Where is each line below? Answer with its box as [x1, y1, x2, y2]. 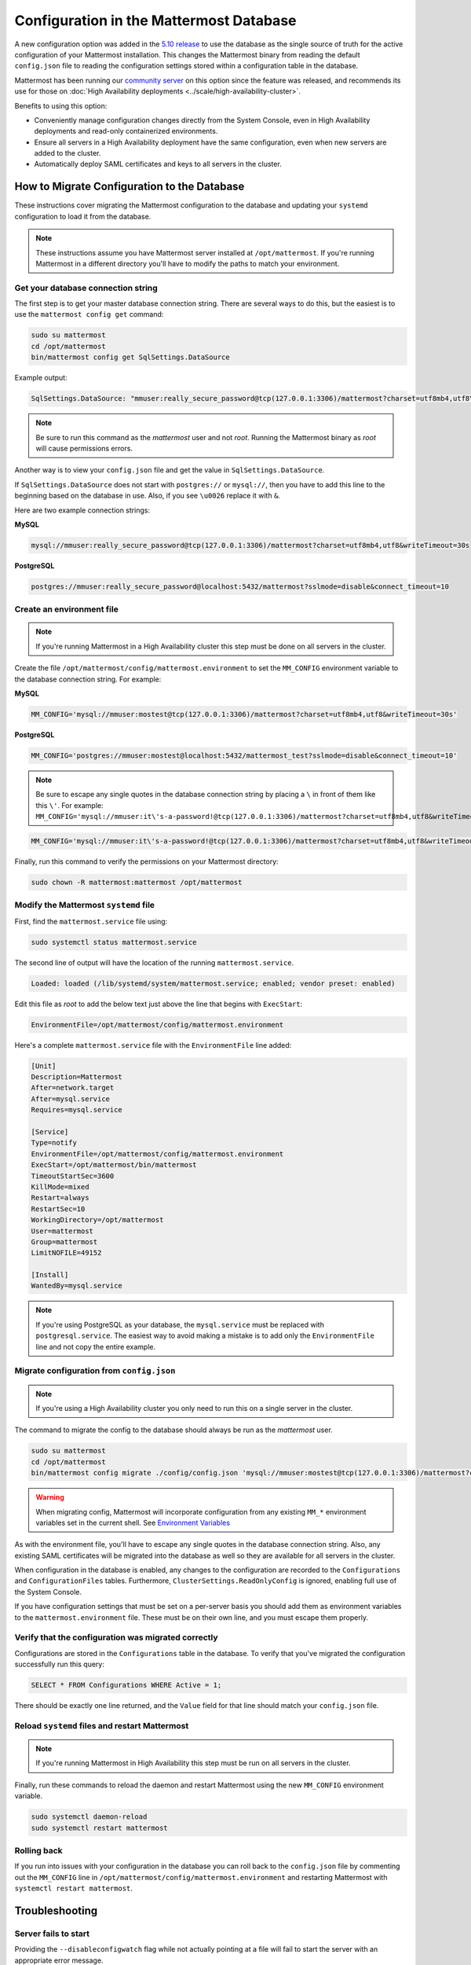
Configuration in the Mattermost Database [14, 12, 297, 29]
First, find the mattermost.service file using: [14, 916, 168, 926]
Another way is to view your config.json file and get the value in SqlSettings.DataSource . [14, 465, 325, 475]
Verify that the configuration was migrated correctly [14, 1632, 219, 1643]
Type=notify [31, 1138, 78, 1148]
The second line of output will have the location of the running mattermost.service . [14, 957, 294, 967]
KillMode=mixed [31, 1182, 89, 1191]
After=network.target [31, 1083, 115, 1093]
